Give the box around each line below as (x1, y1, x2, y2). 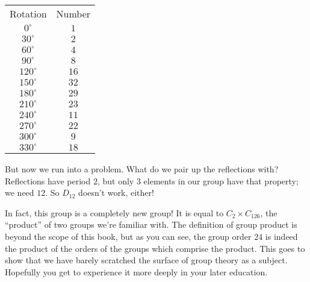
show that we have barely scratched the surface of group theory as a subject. (5, 254, 288, 266)
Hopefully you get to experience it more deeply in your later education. (5, 265, 268, 278)
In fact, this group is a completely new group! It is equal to (5, 206, 224, 219)
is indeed (265, 230, 298, 242)
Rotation (10, 7, 47, 20)
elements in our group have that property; (143, 174, 299, 187)
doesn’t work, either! (78, 186, 154, 199)
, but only (97, 174, 134, 187)
